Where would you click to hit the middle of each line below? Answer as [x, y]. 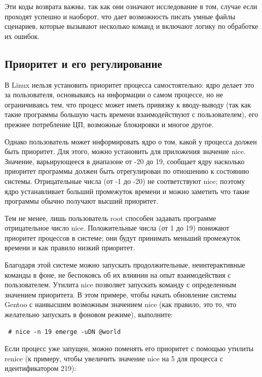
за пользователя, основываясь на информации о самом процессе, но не [114, 95]
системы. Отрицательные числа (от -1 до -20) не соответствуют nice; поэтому [125, 181]
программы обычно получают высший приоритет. [82, 201]
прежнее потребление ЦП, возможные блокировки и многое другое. [109, 124]
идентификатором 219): [41, 368]
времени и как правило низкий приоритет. [70, 248]
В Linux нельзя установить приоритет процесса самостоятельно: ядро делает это [129, 84]
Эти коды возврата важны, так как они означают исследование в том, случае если [131, 6]
